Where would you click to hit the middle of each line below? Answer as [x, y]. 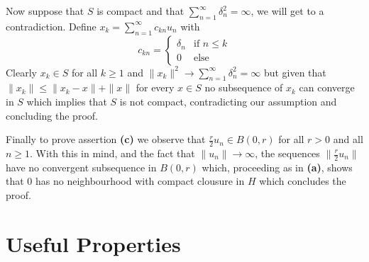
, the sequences [287, 153]
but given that [295, 72]
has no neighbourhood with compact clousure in [140, 181]
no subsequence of [244, 87]
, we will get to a [287, 11]
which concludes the [303, 181]
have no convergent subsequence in [81, 167]
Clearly [21, 72]
